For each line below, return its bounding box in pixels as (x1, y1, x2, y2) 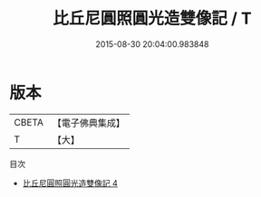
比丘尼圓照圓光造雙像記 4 (22, 177, 118, 188)
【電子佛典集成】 (52, 117, 125, 129)
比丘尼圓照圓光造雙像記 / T (53, 8, 252, 29)
